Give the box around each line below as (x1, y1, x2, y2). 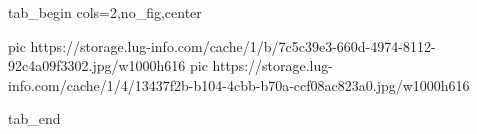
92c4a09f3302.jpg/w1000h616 (8, 55, 186, 76)
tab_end (8, 108, 61, 129)
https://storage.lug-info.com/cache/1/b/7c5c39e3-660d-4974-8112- (30, 35, 436, 56)
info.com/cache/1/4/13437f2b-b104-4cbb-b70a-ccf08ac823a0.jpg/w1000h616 (8, 74, 470, 95)
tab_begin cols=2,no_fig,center (8, 2, 202, 22)
